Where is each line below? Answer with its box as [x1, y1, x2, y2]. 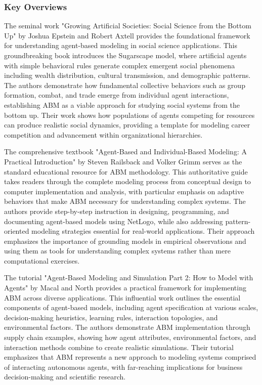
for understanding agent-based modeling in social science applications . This [4, 40, 238, 51]
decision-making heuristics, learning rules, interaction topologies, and [4, 312, 218, 322]
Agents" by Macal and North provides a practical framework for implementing [4, 282, 246, 293]
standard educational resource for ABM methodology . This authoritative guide [4, 166, 248, 177]
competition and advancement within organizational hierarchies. [4, 129, 203, 140]
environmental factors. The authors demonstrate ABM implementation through [4, 322, 250, 332]
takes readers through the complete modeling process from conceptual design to [4, 176, 251, 187]
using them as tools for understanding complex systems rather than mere [4, 245, 231, 256]
